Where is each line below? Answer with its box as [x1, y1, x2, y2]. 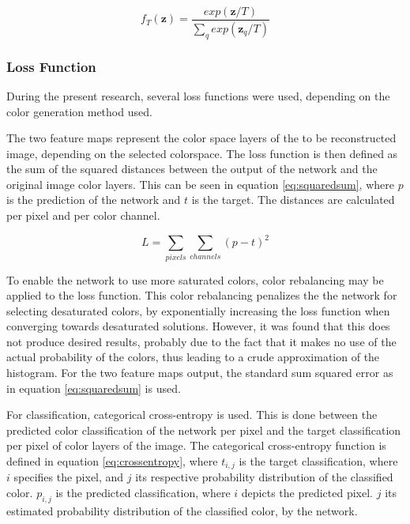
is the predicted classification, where [55, 484, 231, 501]
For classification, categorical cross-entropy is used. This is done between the [6, 406, 378, 423]
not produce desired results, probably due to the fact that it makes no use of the [6, 333, 397, 349]
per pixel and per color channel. [6, 207, 160, 224]
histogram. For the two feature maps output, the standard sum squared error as [6, 364, 393, 381]
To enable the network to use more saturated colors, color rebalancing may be [6, 271, 384, 288]
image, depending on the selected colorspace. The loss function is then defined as [6, 145, 398, 161]
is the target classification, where [239, 453, 398, 469]
